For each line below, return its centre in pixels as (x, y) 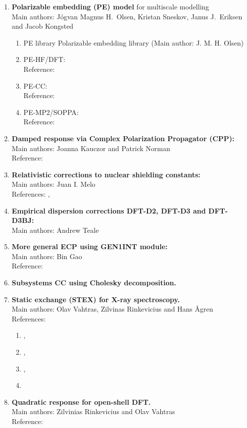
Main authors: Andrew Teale (55, 230)
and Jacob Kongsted (43, 26)
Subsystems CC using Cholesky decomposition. (94, 283)
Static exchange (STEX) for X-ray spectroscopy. (96, 299)
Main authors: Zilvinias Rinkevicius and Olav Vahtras (93, 411)
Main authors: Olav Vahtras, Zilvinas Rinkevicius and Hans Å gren (112, 309)
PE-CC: (35, 85)
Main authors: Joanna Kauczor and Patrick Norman (91, 148)
